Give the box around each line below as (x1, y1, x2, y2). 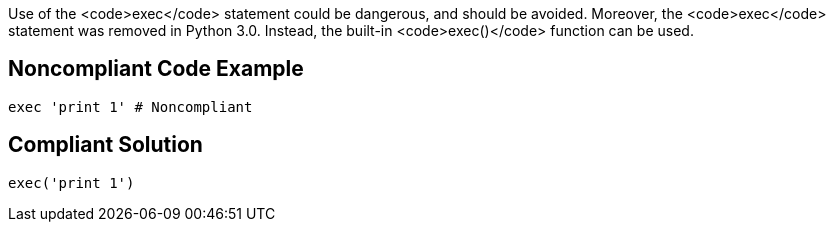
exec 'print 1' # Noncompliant (8, 98, 253, 115)
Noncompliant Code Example (8, 56, 304, 82)
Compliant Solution (8, 132, 203, 158)
